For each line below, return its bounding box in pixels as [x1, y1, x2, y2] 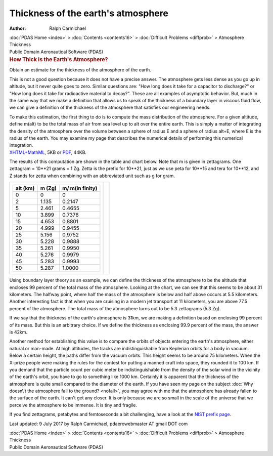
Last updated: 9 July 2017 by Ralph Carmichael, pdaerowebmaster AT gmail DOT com [9, 421, 188, 427]
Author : [9, 25, 26, 31]
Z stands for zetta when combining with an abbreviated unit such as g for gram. [9, 173, 175, 179]
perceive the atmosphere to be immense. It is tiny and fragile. [9, 402, 138, 408]
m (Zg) [40, 185, 57, 192]
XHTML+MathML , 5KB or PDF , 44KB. [9, 149, 87, 155]
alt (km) [15, 185, 35, 192]
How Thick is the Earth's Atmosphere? [9, 56, 108, 63]
